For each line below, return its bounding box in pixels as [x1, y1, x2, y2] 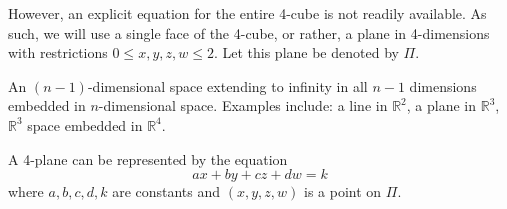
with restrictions [8, 42, 108, 63]
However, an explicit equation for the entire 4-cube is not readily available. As [8, 3, 487, 23]
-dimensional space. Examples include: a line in [98, 95, 388, 116]
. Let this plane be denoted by [213, 42, 399, 63]
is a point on [304, 181, 382, 202]
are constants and [112, 181, 221, 202]
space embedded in [27, 114, 143, 135]
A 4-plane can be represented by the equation [8, 148, 288, 169]
